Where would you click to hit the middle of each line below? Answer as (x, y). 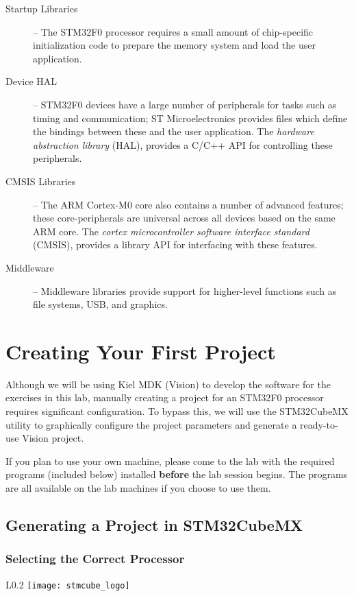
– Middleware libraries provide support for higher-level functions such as (185, 290)
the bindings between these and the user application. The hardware (174, 131)
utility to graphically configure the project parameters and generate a (151, 424)
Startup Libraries (42, 8)
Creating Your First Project (141, 351)
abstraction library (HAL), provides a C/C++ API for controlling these (183, 144)
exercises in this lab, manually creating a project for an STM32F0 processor (165, 397)
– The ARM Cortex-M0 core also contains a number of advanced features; (188, 204)
